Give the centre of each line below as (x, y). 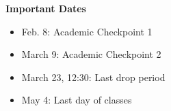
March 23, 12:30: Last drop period (93, 77)
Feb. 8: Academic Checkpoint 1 (87, 31)
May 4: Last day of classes (77, 100)
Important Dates (46, 8)
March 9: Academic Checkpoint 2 (91, 54)
